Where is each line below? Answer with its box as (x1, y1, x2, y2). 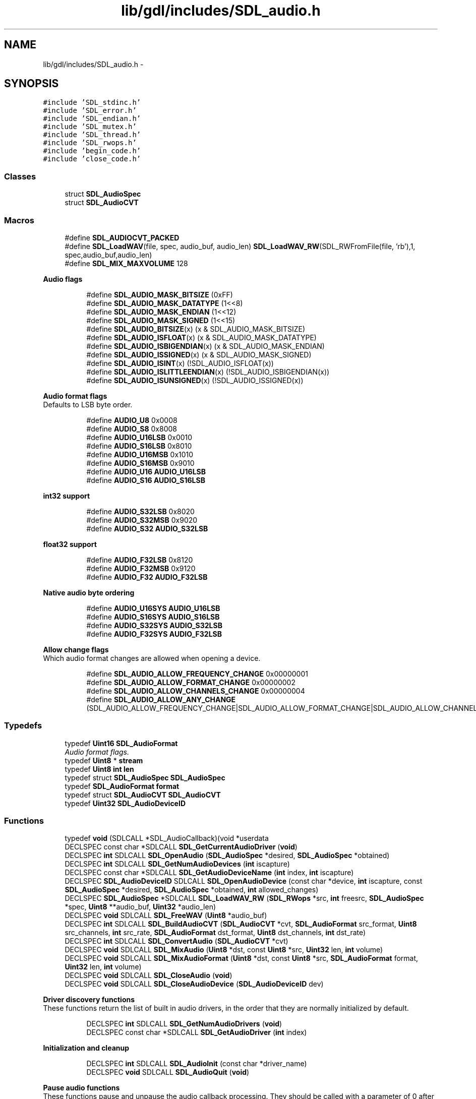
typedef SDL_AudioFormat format (65, 781, 180, 790)
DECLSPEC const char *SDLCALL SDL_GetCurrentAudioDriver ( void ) (65, 842, 297, 851)
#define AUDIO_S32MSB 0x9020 (86, 515, 198, 524)
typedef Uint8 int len (65, 764, 134, 773)
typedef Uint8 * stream (65, 756, 143, 765)
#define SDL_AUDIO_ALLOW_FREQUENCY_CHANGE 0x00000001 (86, 669, 308, 678)
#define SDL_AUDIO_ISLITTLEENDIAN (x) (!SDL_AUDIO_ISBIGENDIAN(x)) (86, 367, 330, 376)
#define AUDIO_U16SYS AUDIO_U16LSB (86, 603, 220, 613)
